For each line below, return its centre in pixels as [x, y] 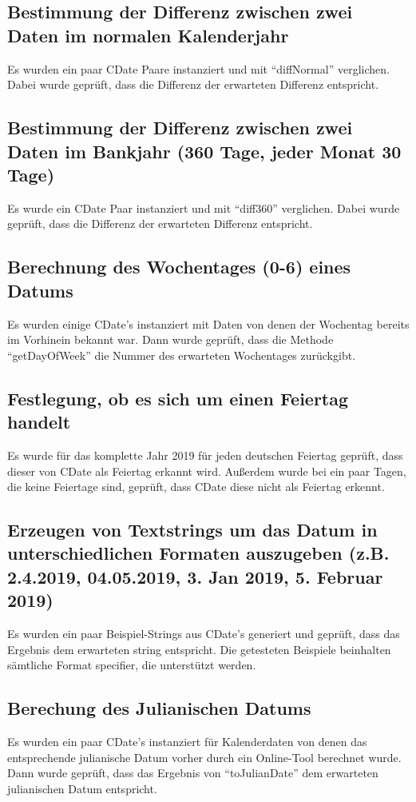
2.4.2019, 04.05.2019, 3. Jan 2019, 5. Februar [195, 576]
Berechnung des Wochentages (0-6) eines [179, 267]
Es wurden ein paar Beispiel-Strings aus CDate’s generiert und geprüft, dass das [204, 634]
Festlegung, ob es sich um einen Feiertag [178, 398]
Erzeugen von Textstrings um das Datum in [192, 530]
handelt [39, 422]
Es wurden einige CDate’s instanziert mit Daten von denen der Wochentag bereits [208, 323]
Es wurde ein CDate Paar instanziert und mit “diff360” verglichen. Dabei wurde [204, 207]
